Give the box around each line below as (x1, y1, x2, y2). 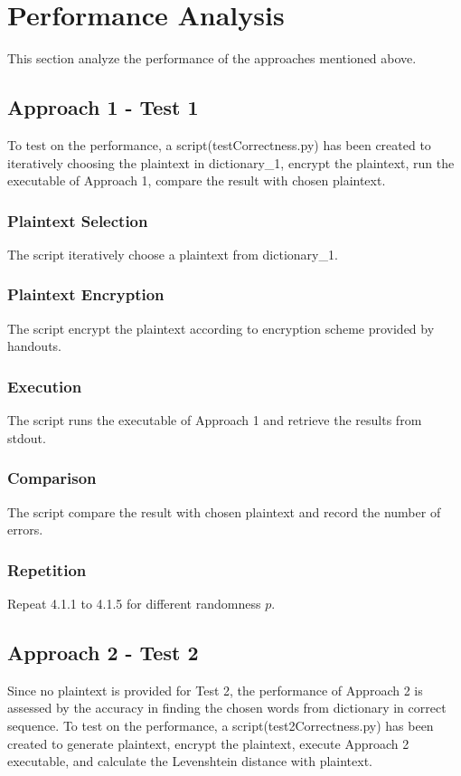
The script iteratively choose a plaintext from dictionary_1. (7, 244, 338, 263)
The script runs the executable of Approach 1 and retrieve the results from (7, 411, 422, 430)
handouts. (7, 336, 61, 355)
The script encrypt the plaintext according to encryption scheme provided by (7, 318, 435, 337)
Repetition (7, 558, 87, 581)
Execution (7, 374, 82, 397)
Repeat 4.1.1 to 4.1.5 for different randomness (7, 593, 261, 612)
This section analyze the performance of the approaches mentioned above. (7, 49, 417, 68)
